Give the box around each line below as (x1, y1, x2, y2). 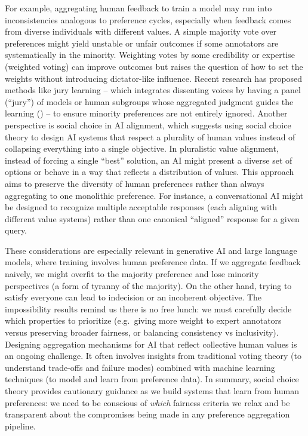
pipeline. (5, 419, 36, 432)
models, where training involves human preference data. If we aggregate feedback (5, 256, 301, 268)
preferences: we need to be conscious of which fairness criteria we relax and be (5, 396, 290, 409)
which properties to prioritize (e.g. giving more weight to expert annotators (5, 314, 282, 327)
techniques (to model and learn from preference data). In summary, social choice (5, 373, 299, 385)
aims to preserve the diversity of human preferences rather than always (5, 177, 264, 189)
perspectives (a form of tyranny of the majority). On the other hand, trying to (5, 279, 292, 291)
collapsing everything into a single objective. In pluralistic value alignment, (5, 142, 279, 155)
